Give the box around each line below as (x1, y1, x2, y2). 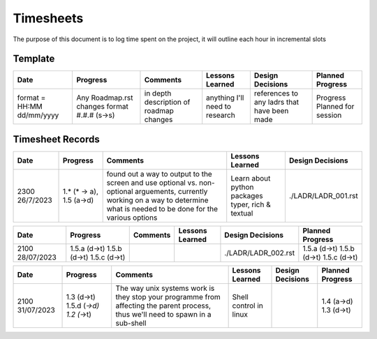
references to (253, 89, 299, 98)
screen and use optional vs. (106, 178, 198, 188)
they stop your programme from (115, 292, 221, 301)
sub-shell (115, 318, 147, 328)
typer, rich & (230, 199, 272, 209)
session (316, 110, 342, 120)
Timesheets (13, 10, 84, 26)
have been (253, 106, 289, 116)
